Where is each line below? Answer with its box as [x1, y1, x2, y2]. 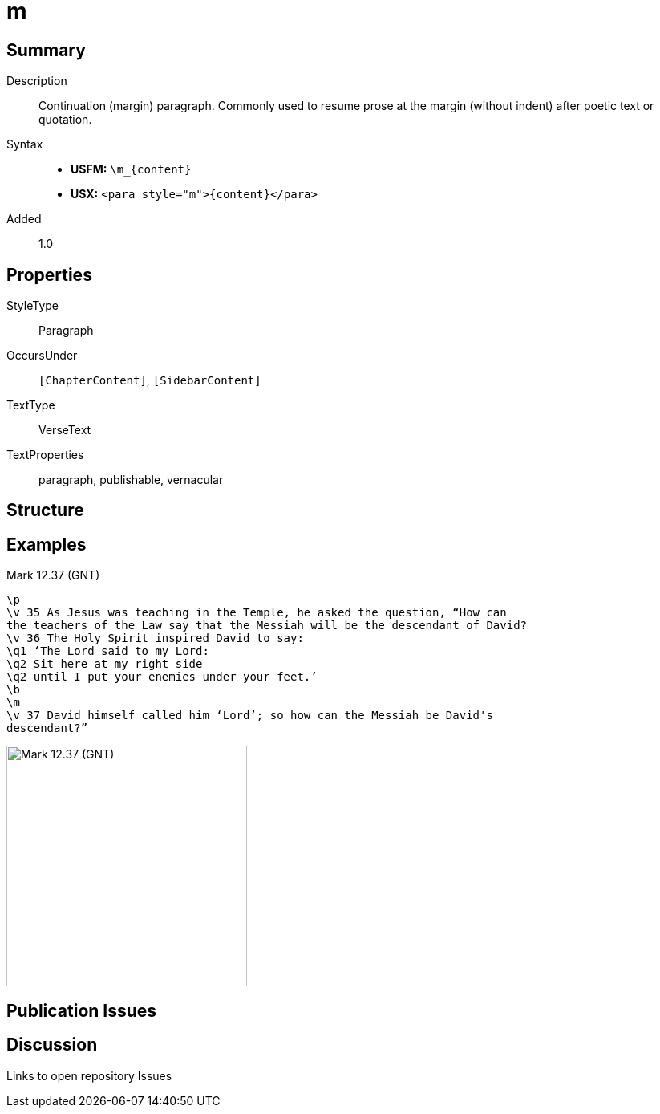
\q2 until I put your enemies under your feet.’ [6, 670, 318, 684]
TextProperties [6, 448, 84, 462]
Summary [6, 39, 86, 60]
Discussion [6, 1035, 98, 1055]
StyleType [6, 299, 59, 313]
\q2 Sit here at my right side [6, 657, 203, 671]
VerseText [38, 423, 91, 437]
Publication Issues [6, 1000, 157, 1021]
